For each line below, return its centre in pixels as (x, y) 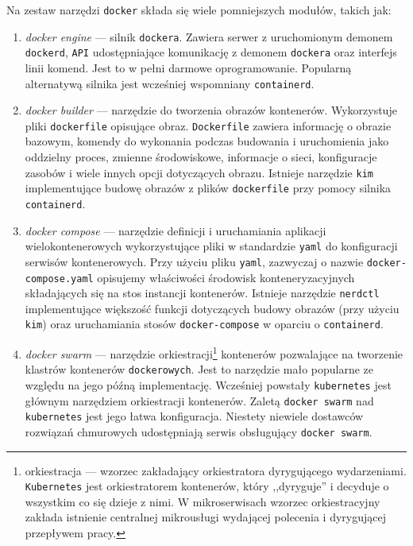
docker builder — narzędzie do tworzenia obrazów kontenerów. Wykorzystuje (211, 110)
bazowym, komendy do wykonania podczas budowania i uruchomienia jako (207, 141)
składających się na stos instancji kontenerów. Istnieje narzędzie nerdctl (202, 293)
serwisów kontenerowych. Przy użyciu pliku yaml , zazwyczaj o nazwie (194, 261)
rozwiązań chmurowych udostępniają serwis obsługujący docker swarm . (199, 431)
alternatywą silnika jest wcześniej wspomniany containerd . (170, 83)
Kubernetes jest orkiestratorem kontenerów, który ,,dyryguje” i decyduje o (207, 486)
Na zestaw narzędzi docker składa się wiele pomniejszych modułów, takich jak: (199, 10)
